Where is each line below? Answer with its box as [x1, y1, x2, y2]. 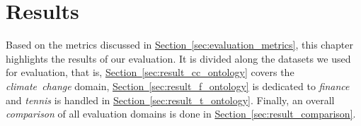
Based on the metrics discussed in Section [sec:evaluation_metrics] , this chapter [6, 37, 353, 52]
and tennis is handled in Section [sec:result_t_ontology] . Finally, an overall [6, 92, 335, 107]
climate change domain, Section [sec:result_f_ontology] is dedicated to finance [6, 78, 350, 93]
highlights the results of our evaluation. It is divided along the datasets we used [6, 51, 351, 65]
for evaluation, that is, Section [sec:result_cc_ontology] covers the [6, 65, 294, 80]
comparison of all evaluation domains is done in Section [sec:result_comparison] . [6, 106, 356, 121]
